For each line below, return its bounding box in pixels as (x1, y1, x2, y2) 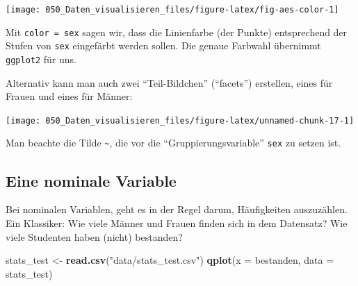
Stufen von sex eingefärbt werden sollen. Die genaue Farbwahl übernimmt (6, 38, 321, 53)
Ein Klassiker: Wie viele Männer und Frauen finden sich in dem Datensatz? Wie (6, 215, 348, 230)
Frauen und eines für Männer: (6, 89, 133, 103)
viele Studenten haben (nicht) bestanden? (6, 229, 183, 244)
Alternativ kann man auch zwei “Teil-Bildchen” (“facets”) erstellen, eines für (6, 75, 333, 90)
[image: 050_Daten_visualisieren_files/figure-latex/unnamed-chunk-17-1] (6, 115, 355, 126)
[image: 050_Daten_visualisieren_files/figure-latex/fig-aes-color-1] (6, 5, 339, 15)
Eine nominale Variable (6, 169, 177, 191)
